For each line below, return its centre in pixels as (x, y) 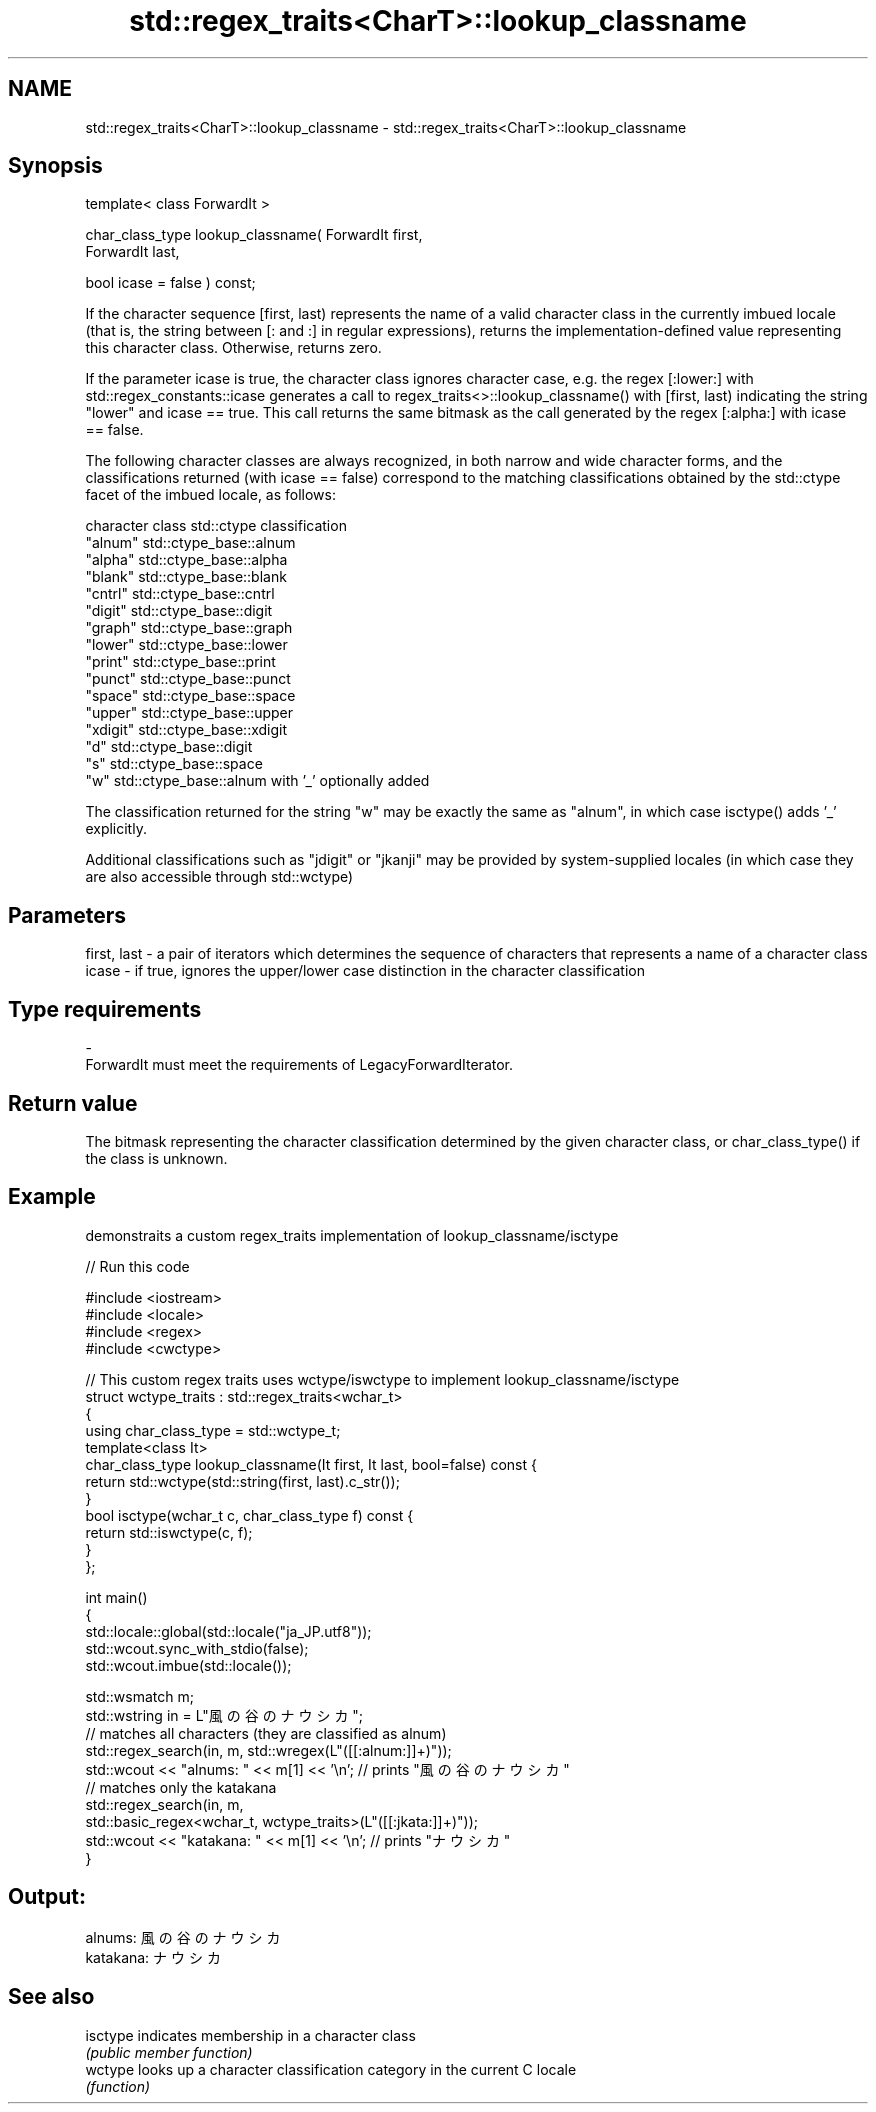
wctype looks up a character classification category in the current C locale (331, 2069)
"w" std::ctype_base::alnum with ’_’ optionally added (257, 781)
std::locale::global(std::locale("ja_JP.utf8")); (228, 1631)
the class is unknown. (156, 1158)
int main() (116, 1597)
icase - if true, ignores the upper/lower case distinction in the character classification (365, 971)
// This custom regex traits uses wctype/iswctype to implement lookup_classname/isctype (382, 1379)
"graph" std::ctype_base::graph (189, 628)
